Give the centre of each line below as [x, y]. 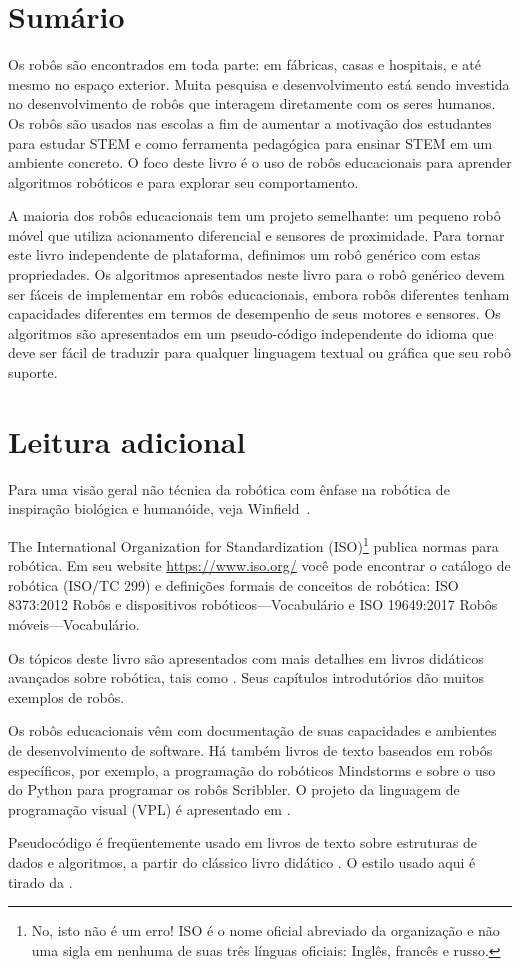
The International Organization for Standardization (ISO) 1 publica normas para [253, 544]
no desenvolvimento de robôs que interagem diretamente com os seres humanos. [252, 103]
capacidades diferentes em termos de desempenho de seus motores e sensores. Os [254, 313]
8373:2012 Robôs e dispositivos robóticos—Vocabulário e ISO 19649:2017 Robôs [253, 604]
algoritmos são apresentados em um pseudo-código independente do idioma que [251, 332]
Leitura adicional [127, 440]
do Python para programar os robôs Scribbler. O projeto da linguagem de [234, 789]
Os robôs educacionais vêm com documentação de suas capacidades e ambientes [252, 730]
